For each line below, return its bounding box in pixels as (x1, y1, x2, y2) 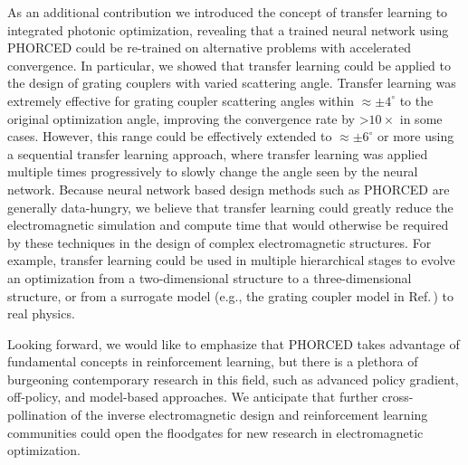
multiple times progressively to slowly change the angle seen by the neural (7, 162, 418, 181)
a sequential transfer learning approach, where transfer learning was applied (7, 144, 428, 163)
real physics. (7, 304, 75, 323)
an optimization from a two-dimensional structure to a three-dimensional (7, 268, 412, 287)
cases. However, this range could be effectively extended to (7, 127, 332, 146)
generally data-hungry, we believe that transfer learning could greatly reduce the (7, 197, 454, 216)
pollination (7, 405, 67, 424)
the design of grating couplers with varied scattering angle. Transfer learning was (7, 73, 456, 92)
